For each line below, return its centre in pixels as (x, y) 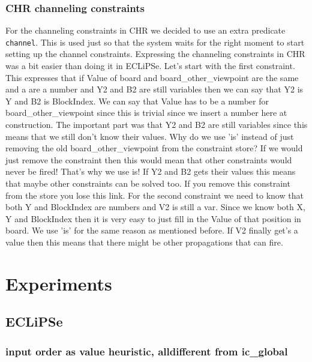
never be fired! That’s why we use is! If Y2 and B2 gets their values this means (151, 171)
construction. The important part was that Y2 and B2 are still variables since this (157, 125)
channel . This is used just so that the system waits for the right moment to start (155, 42)
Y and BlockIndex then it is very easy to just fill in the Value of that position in (153, 218)
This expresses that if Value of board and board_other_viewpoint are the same (152, 77)
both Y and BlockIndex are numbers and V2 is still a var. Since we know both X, (155, 207)
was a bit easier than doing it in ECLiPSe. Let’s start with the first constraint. (150, 66)
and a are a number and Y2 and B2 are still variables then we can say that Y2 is (154, 89)
